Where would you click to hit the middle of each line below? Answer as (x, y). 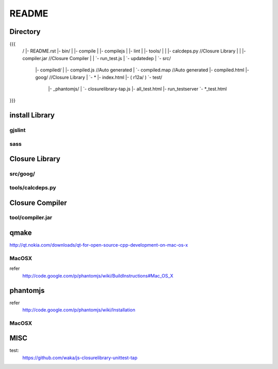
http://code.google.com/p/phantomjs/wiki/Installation (79, 310)
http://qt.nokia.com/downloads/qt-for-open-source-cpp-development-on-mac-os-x (99, 245)
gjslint (18, 130)
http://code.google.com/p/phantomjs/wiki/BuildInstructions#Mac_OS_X (98, 275)
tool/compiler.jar (31, 217)
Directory (25, 32)
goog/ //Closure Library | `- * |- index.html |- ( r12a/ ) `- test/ (99, 77)
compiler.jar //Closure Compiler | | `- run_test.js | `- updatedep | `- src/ (97, 58)
